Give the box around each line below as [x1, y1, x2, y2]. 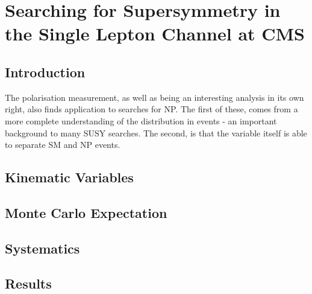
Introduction [5, 62, 86, 81]
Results [5, 274, 52, 293]
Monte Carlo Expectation [5, 203, 167, 222]
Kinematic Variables [5, 168, 134, 187]
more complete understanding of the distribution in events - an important [5, 114, 277, 127]
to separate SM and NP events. [5, 138, 120, 151]
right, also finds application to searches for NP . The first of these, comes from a [5, 103, 298, 115]
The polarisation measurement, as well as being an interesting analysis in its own [5, 91, 304, 103]
